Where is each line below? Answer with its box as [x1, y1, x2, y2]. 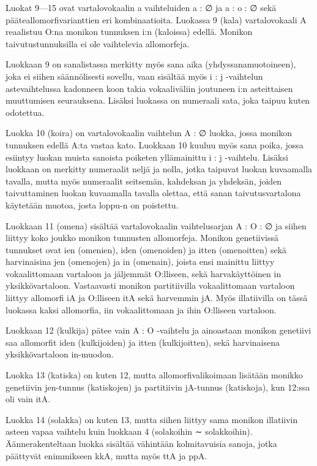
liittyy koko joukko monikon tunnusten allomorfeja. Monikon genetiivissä [6, 231, 278, 244]
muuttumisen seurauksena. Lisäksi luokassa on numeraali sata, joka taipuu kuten [6, 94, 310, 107]
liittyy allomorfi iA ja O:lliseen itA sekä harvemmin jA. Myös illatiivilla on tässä [6, 291, 308, 304]
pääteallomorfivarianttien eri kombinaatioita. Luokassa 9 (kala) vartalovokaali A [6, 13, 307, 26]
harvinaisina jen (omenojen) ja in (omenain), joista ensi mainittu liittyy [6, 255, 275, 268]
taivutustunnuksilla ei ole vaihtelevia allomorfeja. [6, 37, 190, 50]
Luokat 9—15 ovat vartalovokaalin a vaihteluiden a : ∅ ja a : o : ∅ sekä [6, 1, 277, 13]
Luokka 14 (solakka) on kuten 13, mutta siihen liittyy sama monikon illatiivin [6, 413, 298, 426]
